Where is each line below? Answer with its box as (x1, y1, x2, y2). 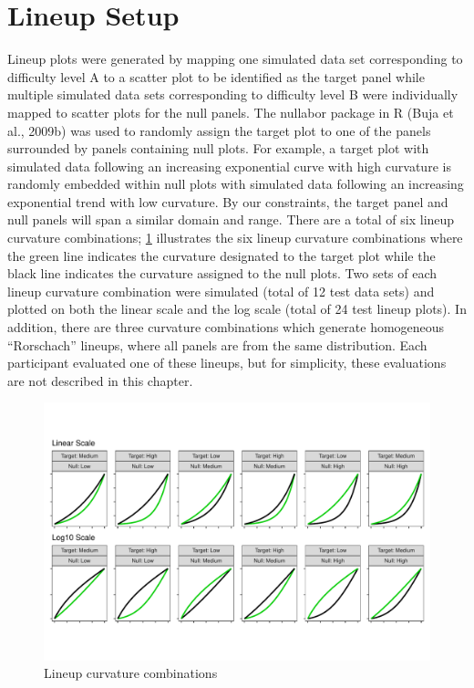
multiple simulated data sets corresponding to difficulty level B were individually (7, 85, 459, 104)
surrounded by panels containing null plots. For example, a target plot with (7, 139, 429, 158)
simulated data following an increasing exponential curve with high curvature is (7, 156, 451, 175)
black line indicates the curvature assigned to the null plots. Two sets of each (7, 264, 438, 283)
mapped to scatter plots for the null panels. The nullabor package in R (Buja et (7, 102, 454, 121)
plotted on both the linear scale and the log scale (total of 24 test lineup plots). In (7, 299, 467, 318)
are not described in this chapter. (7, 370, 193, 390)
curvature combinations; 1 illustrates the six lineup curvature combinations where (7, 228, 463, 247)
